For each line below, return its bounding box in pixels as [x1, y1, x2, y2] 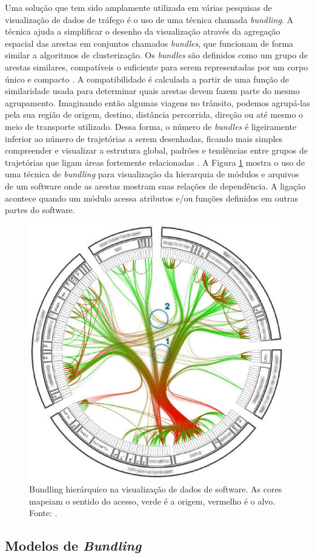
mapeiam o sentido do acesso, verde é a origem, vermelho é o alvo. [29, 494, 276, 507]
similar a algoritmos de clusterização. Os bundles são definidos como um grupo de [5, 49, 308, 61]
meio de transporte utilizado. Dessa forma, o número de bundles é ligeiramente [5, 120, 297, 132]
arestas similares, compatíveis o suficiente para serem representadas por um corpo [5, 60, 308, 73]
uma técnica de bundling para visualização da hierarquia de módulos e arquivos [5, 168, 299, 180]
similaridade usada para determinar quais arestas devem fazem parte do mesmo [5, 84, 300, 97]
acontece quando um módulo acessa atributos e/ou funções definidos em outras [5, 191, 298, 204]
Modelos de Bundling [5, 536, 142, 555]
